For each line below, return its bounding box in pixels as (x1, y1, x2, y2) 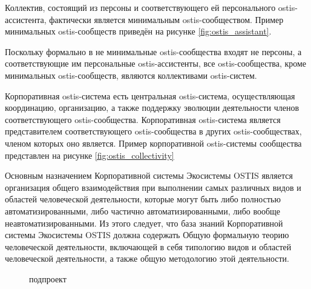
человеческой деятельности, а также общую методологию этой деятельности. (5, 252, 289, 265)
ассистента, (5, 13, 47, 25)
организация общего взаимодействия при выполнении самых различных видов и (5, 181, 301, 193)
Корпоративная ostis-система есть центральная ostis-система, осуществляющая (5, 89, 295, 102)
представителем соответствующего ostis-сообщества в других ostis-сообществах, (5, 125, 302, 138)
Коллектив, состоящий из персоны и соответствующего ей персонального (5, 1, 276, 13)
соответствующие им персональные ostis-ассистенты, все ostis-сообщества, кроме (5, 57, 307, 70)
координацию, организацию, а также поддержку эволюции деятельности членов (5, 101, 300, 114)
